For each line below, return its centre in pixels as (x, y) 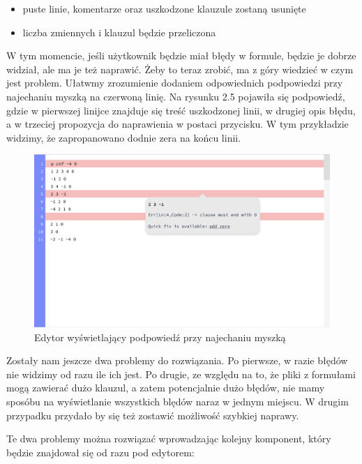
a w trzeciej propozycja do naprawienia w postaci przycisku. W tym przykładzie (178, 124)
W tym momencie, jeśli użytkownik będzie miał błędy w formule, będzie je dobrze (181, 55)
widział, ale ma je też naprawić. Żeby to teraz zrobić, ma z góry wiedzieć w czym (180, 69)
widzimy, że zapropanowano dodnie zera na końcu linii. (124, 137)
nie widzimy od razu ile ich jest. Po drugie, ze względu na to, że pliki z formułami (181, 374)
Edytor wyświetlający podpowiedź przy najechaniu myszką (160, 337)
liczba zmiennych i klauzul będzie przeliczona (119, 32)
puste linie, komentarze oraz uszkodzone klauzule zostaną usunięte (164, 8)
